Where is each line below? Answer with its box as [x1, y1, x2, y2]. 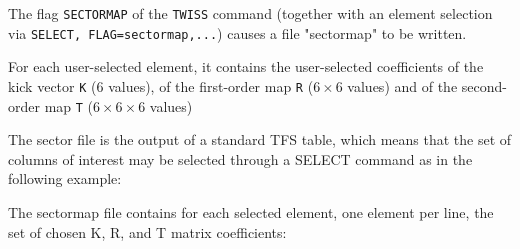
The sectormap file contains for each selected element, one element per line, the [8, 202, 494, 222]
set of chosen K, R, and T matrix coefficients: [8, 221, 287, 242]
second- [461, 75, 507, 96]
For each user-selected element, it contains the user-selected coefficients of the [8, 56, 484, 77]
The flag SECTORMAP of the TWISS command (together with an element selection [8, 3, 493, 23]
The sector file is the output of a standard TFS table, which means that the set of [8, 129, 512, 150]
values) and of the [347, 75, 458, 96]
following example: [8, 168, 122, 189]
